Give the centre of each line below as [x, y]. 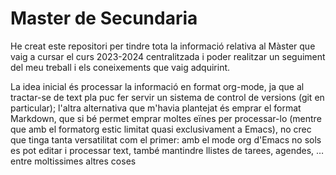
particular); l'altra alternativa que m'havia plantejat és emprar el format [156, 108]
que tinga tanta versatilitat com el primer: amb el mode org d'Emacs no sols [166, 139]
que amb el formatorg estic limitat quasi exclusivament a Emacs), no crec [161, 129]
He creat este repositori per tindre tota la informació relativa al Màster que [163, 46]
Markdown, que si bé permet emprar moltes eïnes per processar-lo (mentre [166, 118]
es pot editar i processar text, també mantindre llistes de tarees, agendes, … [167, 150]
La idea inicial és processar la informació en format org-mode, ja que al [157, 86]
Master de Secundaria [104, 18]
